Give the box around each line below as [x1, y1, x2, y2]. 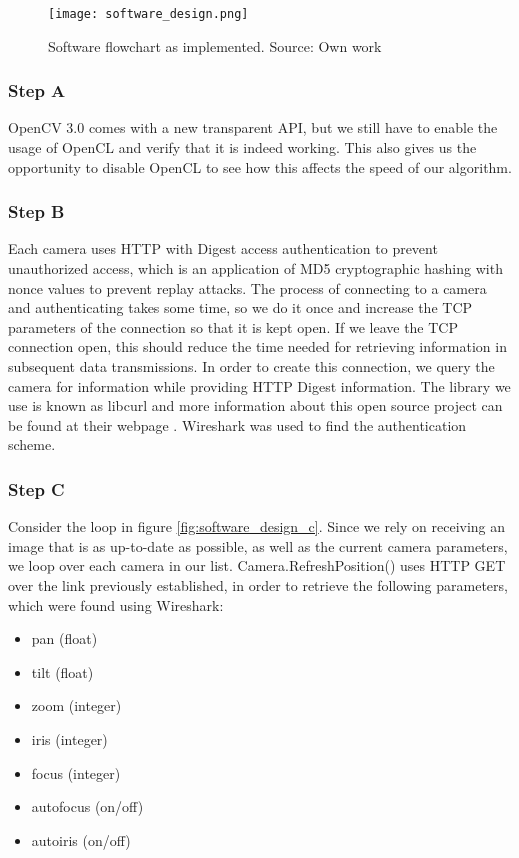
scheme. [8, 434, 56, 455]
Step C [8, 476, 65, 501]
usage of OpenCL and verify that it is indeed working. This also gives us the [8, 137, 477, 158]
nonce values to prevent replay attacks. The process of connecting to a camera [8, 277, 487, 298]
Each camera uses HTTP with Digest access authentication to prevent [8, 238, 438, 259]
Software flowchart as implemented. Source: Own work [48, 35, 382, 56]
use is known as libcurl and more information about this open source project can [8, 395, 503, 416]
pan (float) [31, 628, 98, 649]
